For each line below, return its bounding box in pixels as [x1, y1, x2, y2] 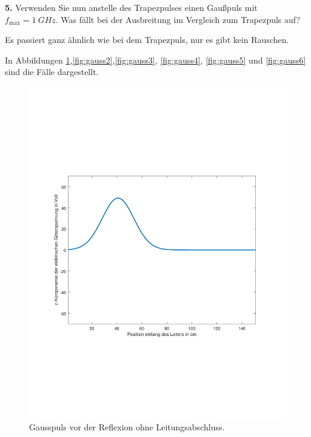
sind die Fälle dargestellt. [5, 65, 99, 78]
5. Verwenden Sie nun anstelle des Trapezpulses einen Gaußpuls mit [5, 1, 258, 13]
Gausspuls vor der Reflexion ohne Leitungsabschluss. [29, 421, 225, 433]
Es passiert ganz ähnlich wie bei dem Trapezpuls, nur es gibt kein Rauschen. [5, 33, 289, 46]
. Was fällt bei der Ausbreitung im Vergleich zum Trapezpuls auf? [55, 13, 301, 25]
